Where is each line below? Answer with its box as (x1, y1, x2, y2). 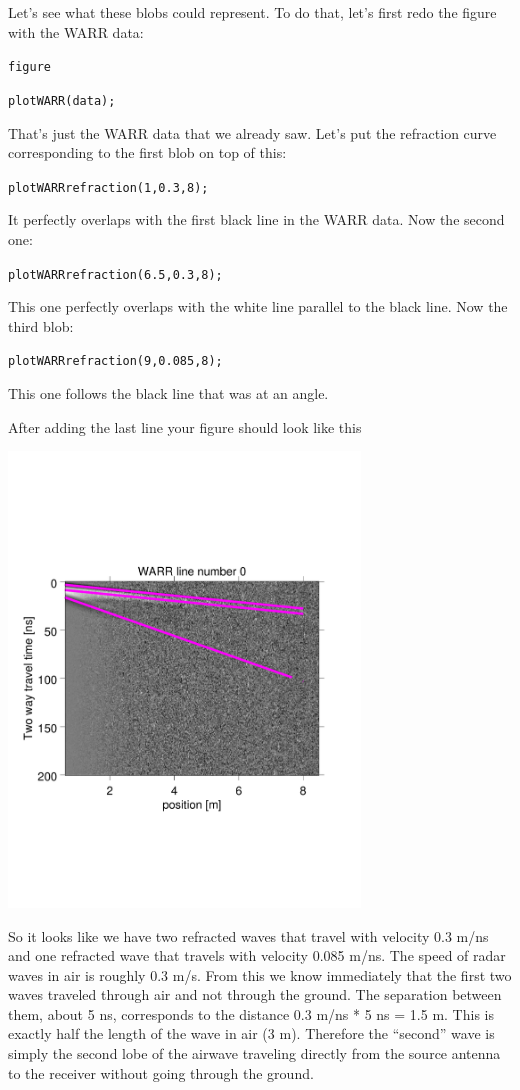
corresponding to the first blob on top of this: (8, 142, 287, 163)
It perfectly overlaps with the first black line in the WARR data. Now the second (8, 209, 505, 230)
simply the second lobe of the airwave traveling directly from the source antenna (8, 1043, 501, 1064)
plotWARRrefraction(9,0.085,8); (8, 354, 223, 369)
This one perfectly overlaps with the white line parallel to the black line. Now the (8, 296, 508, 317)
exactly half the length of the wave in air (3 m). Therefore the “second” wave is (8, 1023, 495, 1044)
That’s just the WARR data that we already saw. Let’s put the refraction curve (8, 122, 497, 143)
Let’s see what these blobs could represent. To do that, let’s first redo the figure (8, 2, 497, 22)
